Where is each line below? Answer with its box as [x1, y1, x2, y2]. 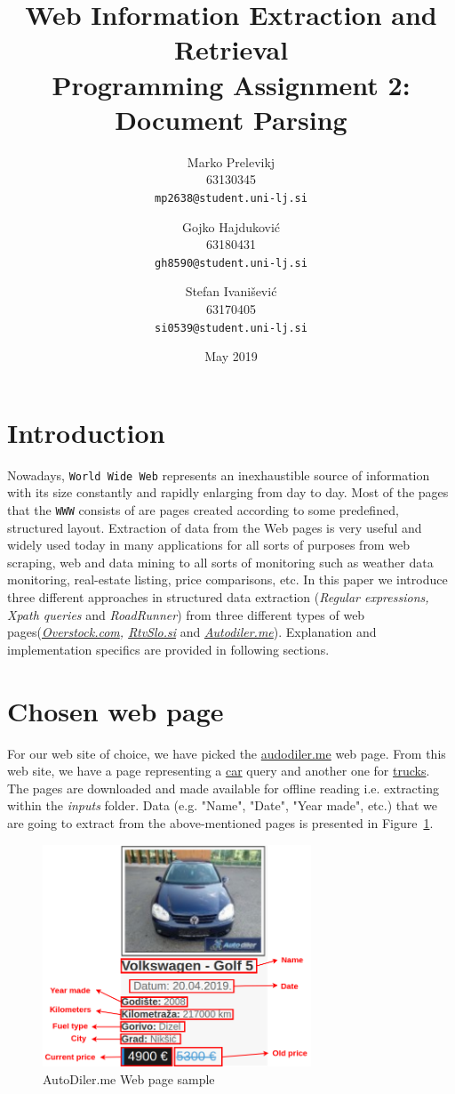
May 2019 [204, 347, 258, 366]
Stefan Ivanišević [185, 282, 277, 301]
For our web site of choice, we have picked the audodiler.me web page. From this [7, 744, 446, 762]
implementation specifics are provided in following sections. [7, 640, 330, 658]
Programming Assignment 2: [52, 66, 411, 102]
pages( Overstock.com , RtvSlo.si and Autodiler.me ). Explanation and [7, 623, 377, 641]
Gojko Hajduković [181, 217, 281, 236]
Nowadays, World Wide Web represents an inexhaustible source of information [7, 465, 430, 484]
